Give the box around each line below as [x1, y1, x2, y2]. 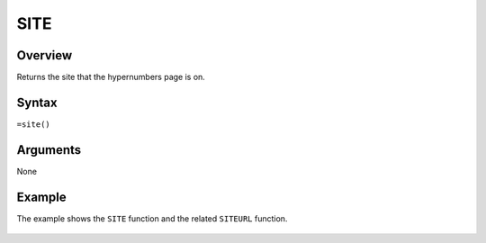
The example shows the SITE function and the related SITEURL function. [16, 212, 288, 224]
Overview [16, 48, 73, 63]
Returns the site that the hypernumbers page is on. [16, 72, 206, 83]
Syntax [16, 94, 58, 110]
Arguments [16, 142, 82, 157]
